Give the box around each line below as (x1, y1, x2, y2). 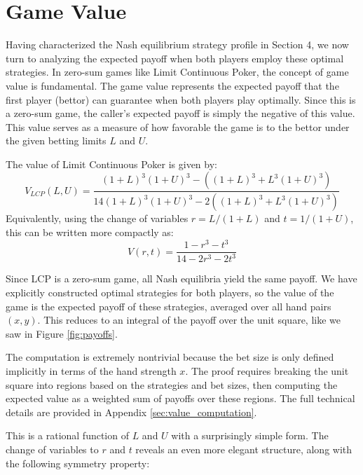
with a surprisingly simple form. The (171, 428, 329, 443)
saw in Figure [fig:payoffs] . (6, 326, 118, 340)
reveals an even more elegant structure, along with (135, 441, 352, 456)
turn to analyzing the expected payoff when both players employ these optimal (6, 50, 344, 65)
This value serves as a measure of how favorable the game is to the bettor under (6, 119, 350, 134)
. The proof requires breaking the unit (185, 364, 349, 378)
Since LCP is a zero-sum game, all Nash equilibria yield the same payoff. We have (6, 271, 357, 286)
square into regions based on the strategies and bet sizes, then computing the (6, 377, 338, 392)
